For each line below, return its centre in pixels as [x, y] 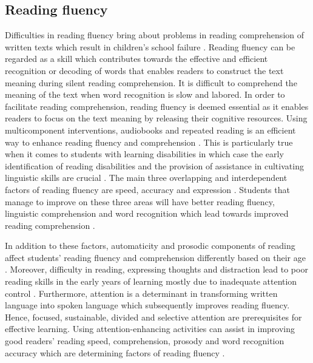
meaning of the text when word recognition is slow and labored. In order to [145, 94]
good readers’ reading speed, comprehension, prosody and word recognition [145, 341]
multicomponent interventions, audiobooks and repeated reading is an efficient [150, 130]
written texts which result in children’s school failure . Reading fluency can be [150, 46]
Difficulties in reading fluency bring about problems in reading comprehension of [155, 35]
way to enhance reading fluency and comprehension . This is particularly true [149, 142]
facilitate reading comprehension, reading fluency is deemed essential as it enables [157, 106]
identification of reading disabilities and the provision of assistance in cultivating [154, 165]
